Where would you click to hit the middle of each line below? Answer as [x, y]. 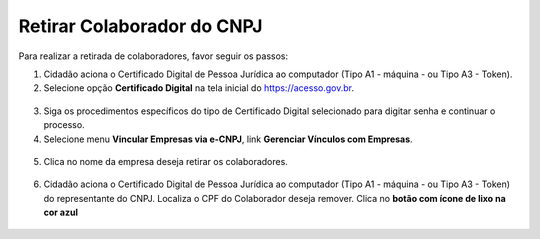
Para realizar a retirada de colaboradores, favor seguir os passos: [153, 56]
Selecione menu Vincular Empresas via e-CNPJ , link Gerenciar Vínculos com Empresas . [228, 139]
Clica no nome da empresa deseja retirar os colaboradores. [166, 161]
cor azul [61, 212]
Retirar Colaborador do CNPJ [140, 26]
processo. [64, 125]
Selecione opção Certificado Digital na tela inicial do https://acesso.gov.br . [199, 88]
